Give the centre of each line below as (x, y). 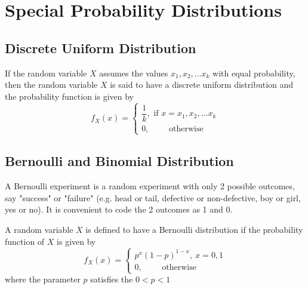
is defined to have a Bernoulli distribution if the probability (194, 229)
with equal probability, (254, 73)
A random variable (39, 229)
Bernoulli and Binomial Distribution (119, 161)
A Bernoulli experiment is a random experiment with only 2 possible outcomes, (150, 186)
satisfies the (112, 279)
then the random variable (51, 84)
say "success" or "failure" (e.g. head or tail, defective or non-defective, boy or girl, (153, 197)
